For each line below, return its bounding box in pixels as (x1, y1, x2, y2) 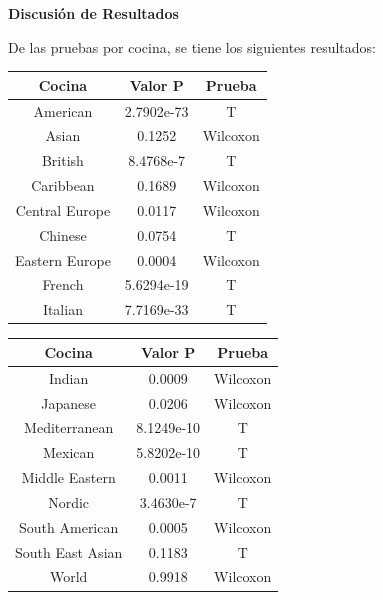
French (42, 274, 84, 295)
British (41, 150, 84, 171)
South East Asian (15, 541, 123, 562)
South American (19, 516, 119, 537)
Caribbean (31, 175, 95, 196)
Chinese (39, 224, 87, 245)
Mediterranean (24, 417, 114, 438)
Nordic (48, 491, 90, 512)
